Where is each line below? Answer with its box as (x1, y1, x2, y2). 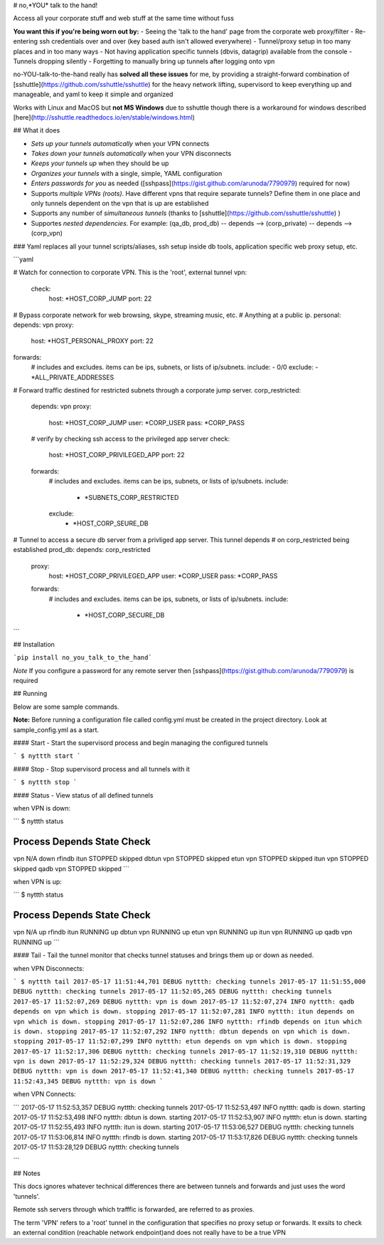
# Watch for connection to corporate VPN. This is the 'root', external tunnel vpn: (13, 268, 247, 277)
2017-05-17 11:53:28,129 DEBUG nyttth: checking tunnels (13, 1143, 179, 1152)
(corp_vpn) (31, 229, 63, 238)
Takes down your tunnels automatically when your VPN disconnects (31, 150, 232, 158)
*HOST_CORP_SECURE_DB (84, 611, 165, 620)
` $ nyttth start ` (13, 752, 81, 760)
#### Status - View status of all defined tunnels (13, 791, 154, 799)
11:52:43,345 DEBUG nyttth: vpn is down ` (13, 1077, 164, 1085)
